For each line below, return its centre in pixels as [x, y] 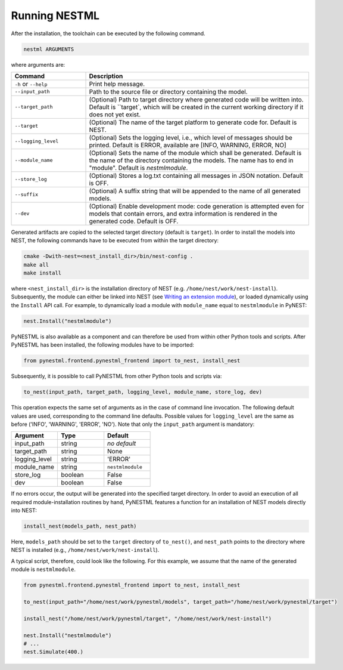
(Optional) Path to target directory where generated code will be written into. [196, 100]
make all [36, 265]
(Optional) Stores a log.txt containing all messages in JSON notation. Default [196, 175]
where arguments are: [38, 64]
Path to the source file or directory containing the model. [168, 91]
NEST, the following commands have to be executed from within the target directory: [115, 240]
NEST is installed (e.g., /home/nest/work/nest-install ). [85, 550]
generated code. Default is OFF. [134, 221]
